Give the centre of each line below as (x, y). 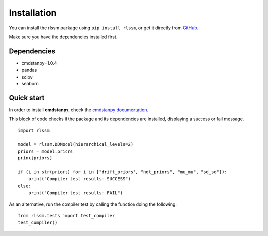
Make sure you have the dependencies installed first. (63, 37)
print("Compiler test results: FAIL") (75, 193)
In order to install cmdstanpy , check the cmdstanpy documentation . (79, 110)
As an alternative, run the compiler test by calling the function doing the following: (93, 204)
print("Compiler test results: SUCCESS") (79, 179)
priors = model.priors (46, 151)
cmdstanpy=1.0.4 (39, 63)
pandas (29, 70)
